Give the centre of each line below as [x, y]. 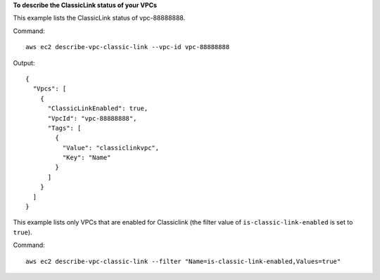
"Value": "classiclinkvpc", [111, 148]
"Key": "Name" [87, 158]
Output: [24, 62]
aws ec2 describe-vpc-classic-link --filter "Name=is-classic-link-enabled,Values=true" [183, 261]
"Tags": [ [64, 128]
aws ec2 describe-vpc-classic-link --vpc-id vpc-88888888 [128, 47]
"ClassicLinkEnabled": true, [98, 108]
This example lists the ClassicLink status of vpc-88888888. [99, 18]
